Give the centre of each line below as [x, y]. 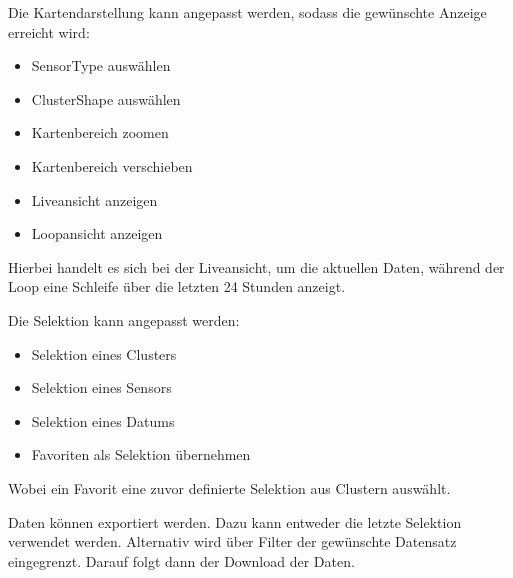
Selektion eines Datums [103, 420]
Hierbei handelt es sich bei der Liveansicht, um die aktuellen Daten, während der [256, 266]
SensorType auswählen [101, 65]
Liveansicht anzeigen [94, 199]
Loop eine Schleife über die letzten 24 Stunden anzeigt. [177, 286]
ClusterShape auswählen [106, 98]
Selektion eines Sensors [101, 387]
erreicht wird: [49, 31]
